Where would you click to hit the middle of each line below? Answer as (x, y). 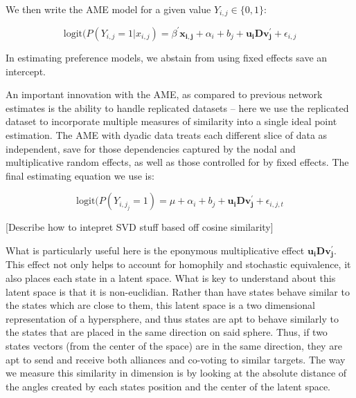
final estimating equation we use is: (80, 175)
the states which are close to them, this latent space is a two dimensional (160, 305)
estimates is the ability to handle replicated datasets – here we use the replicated (177, 107)
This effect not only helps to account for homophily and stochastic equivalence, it (178, 264)
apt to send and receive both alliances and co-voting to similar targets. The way (176, 359)
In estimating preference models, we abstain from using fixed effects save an (167, 57)
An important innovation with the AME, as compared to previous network (164, 94)
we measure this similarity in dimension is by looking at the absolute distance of (176, 373)
